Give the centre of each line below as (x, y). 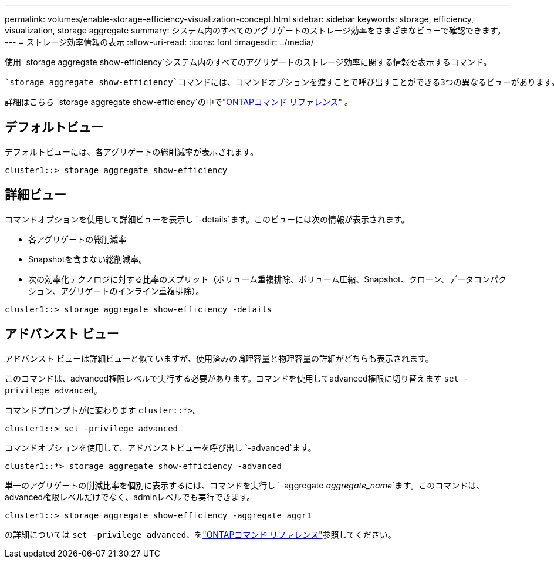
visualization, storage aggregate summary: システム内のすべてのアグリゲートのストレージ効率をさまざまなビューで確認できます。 (255, 30)
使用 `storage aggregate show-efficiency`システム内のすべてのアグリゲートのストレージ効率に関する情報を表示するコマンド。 (248, 62)
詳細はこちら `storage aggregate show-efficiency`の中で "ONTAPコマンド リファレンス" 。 (179, 102)
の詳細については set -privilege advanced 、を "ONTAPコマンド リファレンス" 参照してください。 (200, 534)
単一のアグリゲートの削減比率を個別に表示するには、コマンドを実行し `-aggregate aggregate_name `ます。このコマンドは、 (245, 485)
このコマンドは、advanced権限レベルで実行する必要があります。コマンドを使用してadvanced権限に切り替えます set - (237, 378)
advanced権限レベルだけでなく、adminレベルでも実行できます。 (130, 497)
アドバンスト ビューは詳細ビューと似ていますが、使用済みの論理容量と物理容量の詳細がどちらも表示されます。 (219, 358)
